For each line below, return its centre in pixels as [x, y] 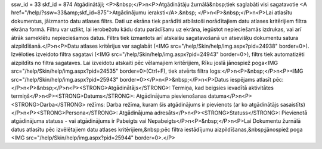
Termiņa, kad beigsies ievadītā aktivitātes [223, 88]
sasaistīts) [293, 104]
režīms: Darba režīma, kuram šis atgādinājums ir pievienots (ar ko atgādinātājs [183, 104]
